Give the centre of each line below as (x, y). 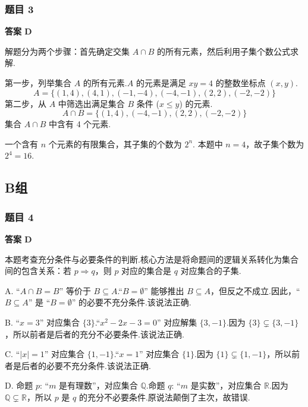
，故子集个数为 (275, 143)
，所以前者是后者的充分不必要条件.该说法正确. (95, 334)
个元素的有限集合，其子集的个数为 (115, 143)
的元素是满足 (161, 83)
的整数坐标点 (241, 83)
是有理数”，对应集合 (98, 385)
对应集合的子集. (211, 271)
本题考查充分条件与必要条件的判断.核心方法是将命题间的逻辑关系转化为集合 (152, 259)
